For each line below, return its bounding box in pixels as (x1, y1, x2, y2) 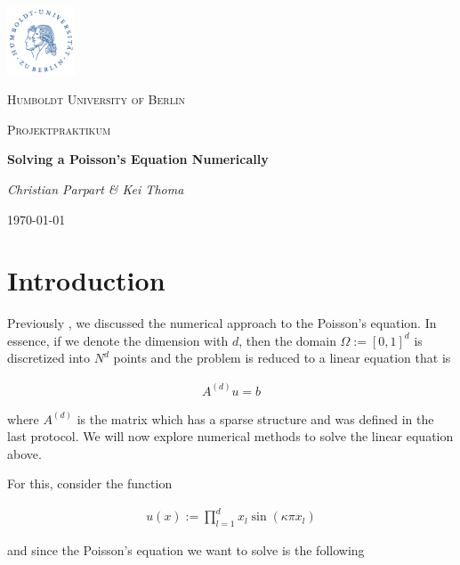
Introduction (7, 262, 165, 299)
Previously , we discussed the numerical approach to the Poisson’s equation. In (7, 314, 437, 332)
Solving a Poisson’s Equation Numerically (7, 150, 269, 168)
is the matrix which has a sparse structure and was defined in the (77, 409, 434, 428)
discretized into (7, 348, 91, 367)
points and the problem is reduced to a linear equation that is (113, 348, 451, 367)
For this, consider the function (7, 474, 173, 493)
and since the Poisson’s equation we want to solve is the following (7, 541, 365, 560)
